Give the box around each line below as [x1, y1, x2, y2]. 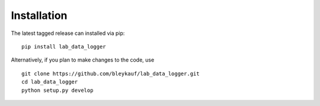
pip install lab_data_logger [21, 43, 106, 50]
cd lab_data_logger [21, 79, 78, 85]
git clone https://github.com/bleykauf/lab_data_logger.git [21, 70, 200, 77]
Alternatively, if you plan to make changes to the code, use [11, 56, 155, 63]
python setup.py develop [21, 86, 94, 94]
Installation [11, 9, 68, 22]
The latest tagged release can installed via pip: [11, 30, 125, 37]
